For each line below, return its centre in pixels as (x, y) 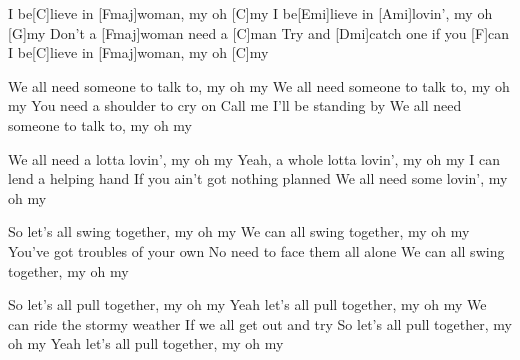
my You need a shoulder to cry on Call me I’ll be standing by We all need (235, 105)
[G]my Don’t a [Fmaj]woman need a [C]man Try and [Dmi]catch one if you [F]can (259, 32)
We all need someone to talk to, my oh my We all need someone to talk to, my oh (259, 85)
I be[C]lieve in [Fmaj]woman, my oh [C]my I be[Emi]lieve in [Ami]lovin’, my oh (250, 13)
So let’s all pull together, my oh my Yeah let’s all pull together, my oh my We (247, 304)
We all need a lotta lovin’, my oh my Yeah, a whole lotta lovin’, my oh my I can (254, 158)
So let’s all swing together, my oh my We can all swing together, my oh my (239, 231)
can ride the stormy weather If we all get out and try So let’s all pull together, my (260, 323)
